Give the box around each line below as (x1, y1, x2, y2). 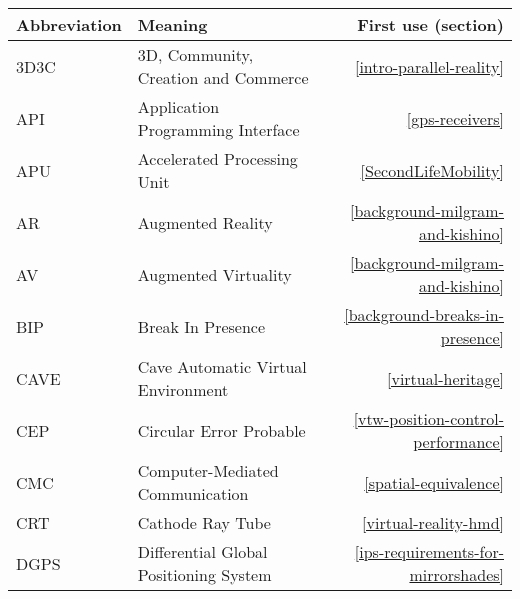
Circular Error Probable (137, 418, 306, 442)
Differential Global (137, 540, 268, 563)
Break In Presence (137, 314, 266, 338)
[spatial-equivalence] (364, 470, 504, 494)
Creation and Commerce (137, 66, 309, 89)
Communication (137, 482, 249, 505)
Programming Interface (137, 118, 300, 141)
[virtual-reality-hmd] (362, 511, 504, 534)
